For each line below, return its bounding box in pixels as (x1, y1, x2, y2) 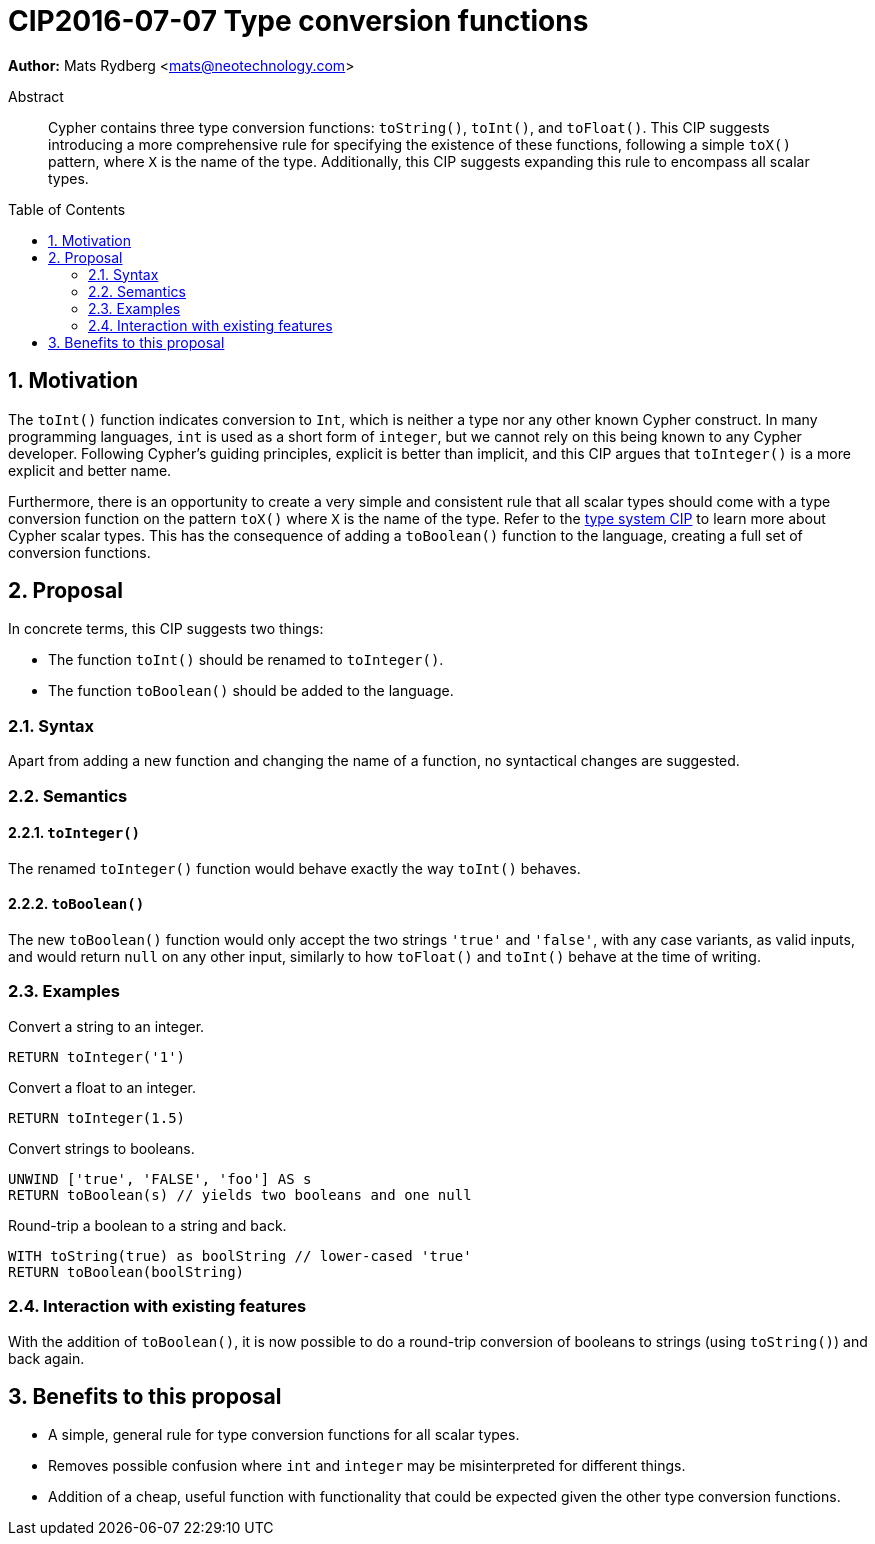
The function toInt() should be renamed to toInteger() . (48, 651, 444, 669)
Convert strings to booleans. (8, 1139, 195, 1157)
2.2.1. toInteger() (8, 824, 141, 842)
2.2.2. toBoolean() (8, 895, 145, 913)
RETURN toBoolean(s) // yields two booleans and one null (8, 1186, 472, 1203)
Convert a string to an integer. (8, 1017, 205, 1035)
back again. (8, 1349, 85, 1367)
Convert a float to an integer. (8, 1078, 197, 1096)
